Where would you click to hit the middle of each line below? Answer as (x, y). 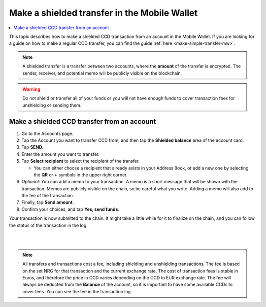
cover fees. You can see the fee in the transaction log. (77, 291)
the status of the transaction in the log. (49, 225)
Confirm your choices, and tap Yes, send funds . (70, 209)
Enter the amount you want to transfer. (60, 154)
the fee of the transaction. (48, 196)
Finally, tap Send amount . (48, 203)
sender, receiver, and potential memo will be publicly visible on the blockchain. (102, 73)
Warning (31, 89)
